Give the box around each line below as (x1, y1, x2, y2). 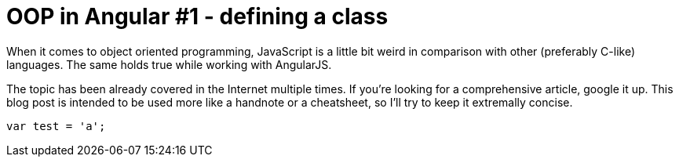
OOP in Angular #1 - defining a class (6, 3, 389, 30)
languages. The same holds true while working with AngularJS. (6, 57, 332, 71)
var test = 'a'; (6, 119, 106, 132)
